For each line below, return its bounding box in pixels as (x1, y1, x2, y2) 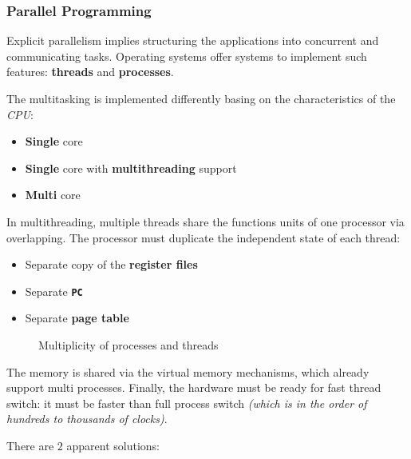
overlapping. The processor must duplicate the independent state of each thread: (6, 229, 401, 245)
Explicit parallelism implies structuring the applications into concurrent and (6, 32, 379, 49)
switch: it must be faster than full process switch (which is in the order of (6, 394, 367, 411)
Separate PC (25, 282, 83, 299)
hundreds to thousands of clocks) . (6, 410, 168, 427)
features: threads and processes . (6, 63, 174, 80)
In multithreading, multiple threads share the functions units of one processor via (6, 213, 405, 229)
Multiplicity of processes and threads (38, 337, 219, 353)
